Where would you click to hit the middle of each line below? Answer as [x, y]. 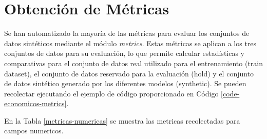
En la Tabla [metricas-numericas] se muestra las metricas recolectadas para [122, 120]
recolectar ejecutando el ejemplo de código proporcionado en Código [111, 93]
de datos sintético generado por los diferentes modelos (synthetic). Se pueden [125, 83]
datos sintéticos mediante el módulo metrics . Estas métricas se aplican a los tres [130, 43]
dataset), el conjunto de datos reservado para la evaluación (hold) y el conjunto [129, 73]
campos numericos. [34, 131]
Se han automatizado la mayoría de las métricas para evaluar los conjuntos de [127, 33]
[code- [230, 93]
